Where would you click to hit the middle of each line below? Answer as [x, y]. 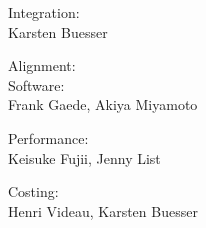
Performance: [48, 137]
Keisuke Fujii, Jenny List [84, 157]
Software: [36, 84]
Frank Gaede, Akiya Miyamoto [103, 104]
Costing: [33, 191]
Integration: [44, 12]
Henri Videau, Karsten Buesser [103, 210]
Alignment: [42, 65]
